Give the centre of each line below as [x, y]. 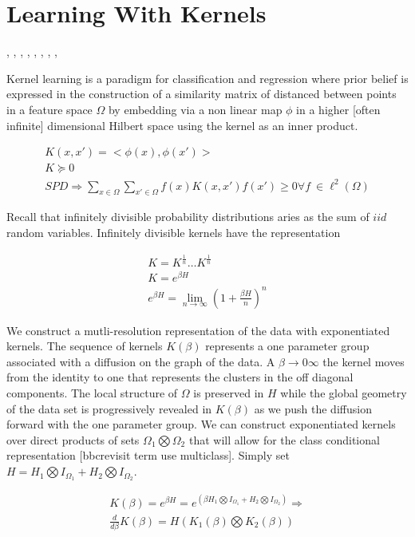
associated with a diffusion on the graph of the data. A [141, 361]
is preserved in [229, 393]
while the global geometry [344, 393]
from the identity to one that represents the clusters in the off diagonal [180, 377]
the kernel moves [364, 361]
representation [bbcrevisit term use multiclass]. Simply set [148, 455]
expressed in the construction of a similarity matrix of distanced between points [202, 94]
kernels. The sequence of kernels [85, 346]
